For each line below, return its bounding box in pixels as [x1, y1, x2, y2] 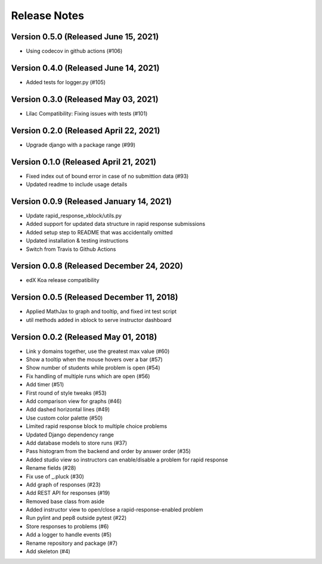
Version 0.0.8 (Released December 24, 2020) [11, 261, 183, 271]
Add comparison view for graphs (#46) [26, 398, 122, 405]
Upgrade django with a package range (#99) [26, 141, 136, 148]
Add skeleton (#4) [26, 548, 71, 555]
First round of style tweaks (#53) [26, 389, 107, 396]
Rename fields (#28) [26, 464, 76, 472]
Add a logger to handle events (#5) [26, 531, 112, 538]
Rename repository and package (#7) [26, 540, 117, 547]
